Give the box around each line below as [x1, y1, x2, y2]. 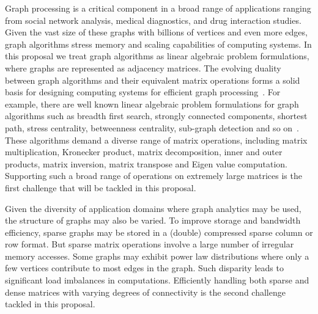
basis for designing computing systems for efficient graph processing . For [5, 86, 281, 98]
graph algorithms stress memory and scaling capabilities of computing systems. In [5, 37, 312, 50]
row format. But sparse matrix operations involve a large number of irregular [5, 238, 294, 250]
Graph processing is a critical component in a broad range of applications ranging [5, 2, 311, 14]
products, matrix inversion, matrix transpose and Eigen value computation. [5, 157, 287, 170]
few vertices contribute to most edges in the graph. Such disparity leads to [5, 261, 284, 274]
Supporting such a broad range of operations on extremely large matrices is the [5, 169, 302, 182]
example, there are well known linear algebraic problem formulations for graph [5, 97, 299, 110]
